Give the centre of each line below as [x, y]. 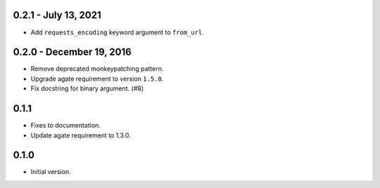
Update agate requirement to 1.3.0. [81, 135]
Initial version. [51, 172]
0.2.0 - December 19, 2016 [72, 52]
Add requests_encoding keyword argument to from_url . [117, 32]
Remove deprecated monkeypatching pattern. [97, 69]
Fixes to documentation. [66, 126]
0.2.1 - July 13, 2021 [57, 15]
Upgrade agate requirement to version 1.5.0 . [97, 79]
